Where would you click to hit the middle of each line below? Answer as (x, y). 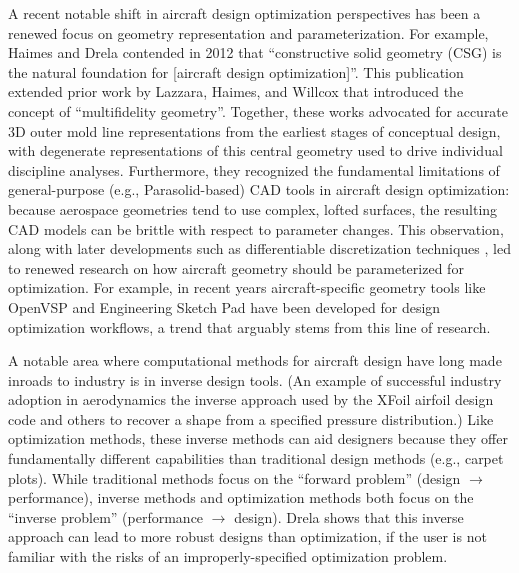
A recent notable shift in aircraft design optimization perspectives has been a (244, 13)
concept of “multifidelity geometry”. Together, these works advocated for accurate (258, 110)
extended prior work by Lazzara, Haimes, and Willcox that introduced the (236, 91)
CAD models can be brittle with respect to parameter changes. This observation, (256, 228)
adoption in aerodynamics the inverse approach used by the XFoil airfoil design (251, 399)
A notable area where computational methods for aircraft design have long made (255, 360)
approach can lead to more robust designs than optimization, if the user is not (247, 536)
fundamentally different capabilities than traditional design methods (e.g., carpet (256, 458)
